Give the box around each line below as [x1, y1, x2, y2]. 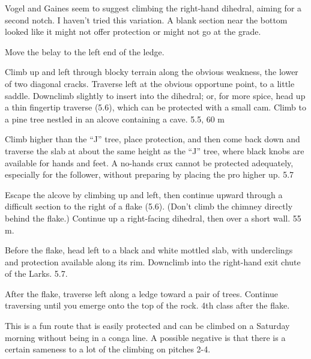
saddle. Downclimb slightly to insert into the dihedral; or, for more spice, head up [5, 89, 306, 101]
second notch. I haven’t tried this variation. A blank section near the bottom [5, 13, 288, 26]
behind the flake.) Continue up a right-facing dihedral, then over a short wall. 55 [5, 211, 301, 224]
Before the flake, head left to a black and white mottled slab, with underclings [5, 244, 293, 256]
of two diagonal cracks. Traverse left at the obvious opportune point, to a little [5, 77, 295, 89]
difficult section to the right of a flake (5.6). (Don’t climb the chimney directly [5, 200, 293, 213]
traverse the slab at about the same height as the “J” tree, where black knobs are [5, 144, 304, 157]
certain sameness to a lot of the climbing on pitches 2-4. [5, 343, 211, 355]
